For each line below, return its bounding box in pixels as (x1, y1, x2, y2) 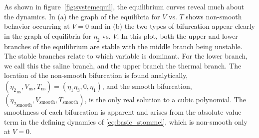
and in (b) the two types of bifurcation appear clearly (91, 21, 255, 31)
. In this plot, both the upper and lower (117, 30, 238, 41)
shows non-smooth (186, 11, 242, 21)
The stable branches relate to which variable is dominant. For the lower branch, (4, 51, 248, 61)
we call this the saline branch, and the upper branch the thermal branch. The (4, 60, 242, 70)
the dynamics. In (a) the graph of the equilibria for (4, 11, 160, 21)
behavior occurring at (4, 21, 70, 31)
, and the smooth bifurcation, (102, 80, 192, 91)
